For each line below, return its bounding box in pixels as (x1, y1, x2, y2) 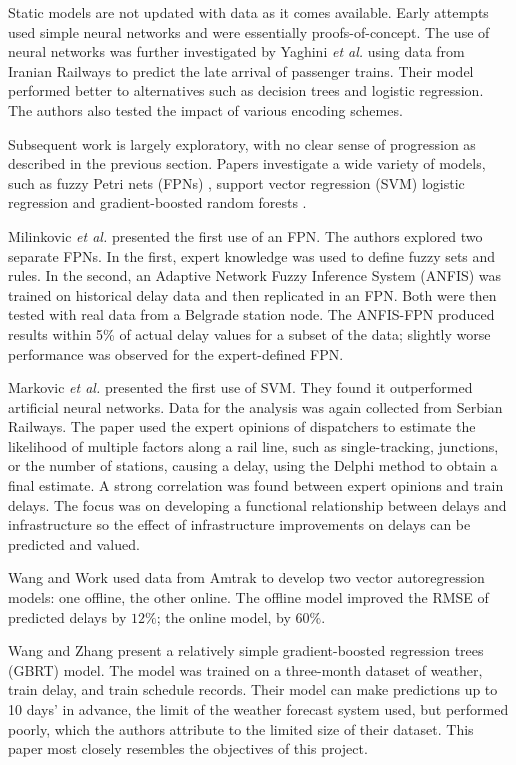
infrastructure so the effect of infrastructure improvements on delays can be (8, 514, 471, 535)
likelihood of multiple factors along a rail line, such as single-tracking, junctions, (8, 435, 499, 456)
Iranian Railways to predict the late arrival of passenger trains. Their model (8, 60, 474, 81)
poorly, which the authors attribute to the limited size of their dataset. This (8, 718, 474, 739)
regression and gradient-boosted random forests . (8, 192, 307, 213)
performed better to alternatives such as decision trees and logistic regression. (8, 80, 484, 101)
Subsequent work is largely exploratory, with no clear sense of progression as (8, 133, 476, 154)
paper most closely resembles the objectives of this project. (8, 738, 368, 759)
